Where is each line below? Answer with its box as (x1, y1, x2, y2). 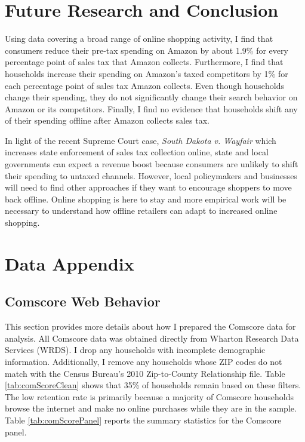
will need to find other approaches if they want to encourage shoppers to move (5, 181, 292, 194)
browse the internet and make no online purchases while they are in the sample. (5, 402, 297, 415)
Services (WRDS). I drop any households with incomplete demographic (5, 343, 266, 356)
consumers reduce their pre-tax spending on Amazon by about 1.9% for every (5, 44, 288, 56)
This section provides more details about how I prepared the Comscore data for (5, 320, 296, 333)
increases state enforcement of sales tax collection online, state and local (5, 146, 269, 158)
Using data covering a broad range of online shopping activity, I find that (5, 32, 273, 45)
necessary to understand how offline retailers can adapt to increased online (5, 204, 278, 217)
